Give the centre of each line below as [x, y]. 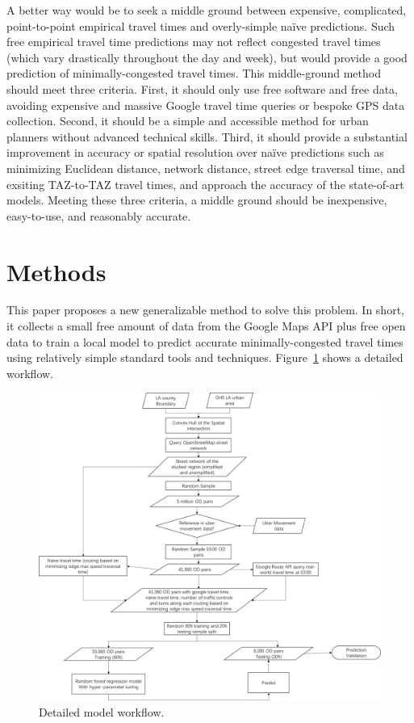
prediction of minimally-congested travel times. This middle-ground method [194, 73]
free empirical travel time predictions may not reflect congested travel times [194, 42]
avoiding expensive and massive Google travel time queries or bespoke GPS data [206, 105]
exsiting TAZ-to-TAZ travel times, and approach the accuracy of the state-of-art [205, 184]
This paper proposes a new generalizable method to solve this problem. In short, [205, 310]
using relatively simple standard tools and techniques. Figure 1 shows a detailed [205, 357]
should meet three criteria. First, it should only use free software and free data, [203, 88]
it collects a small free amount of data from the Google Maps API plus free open [206, 326]
